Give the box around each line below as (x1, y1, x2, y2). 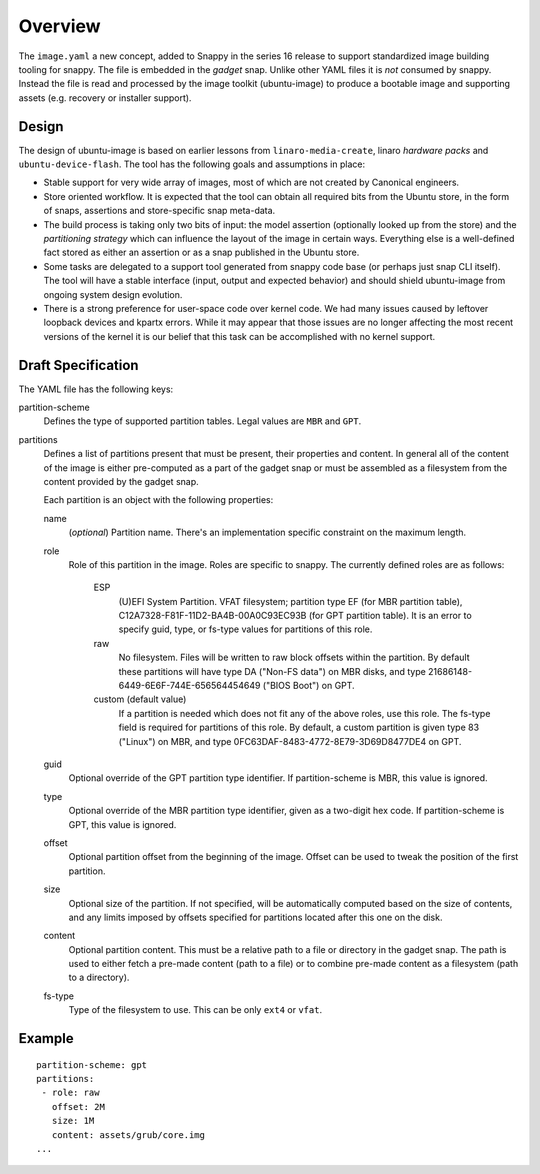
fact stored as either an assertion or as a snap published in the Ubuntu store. (43, 246, 360, 259)
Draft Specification (18, 356, 139, 374)
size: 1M (51, 1115, 95, 1127)
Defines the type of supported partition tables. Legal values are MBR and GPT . (43, 415, 362, 427)
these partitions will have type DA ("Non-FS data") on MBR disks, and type (118, 665, 427, 677)
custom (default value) (93, 693, 187, 705)
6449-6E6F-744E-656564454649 (118, 680, 261, 692)
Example (18, 1030, 74, 1047)
